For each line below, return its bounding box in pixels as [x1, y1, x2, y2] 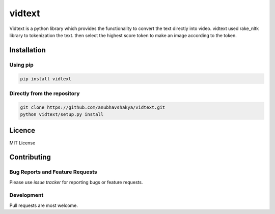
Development [9, 192, 44, 199]
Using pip [9, 61, 34, 68]
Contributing [9, 153, 51, 162]
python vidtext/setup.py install [20, 112, 104, 117]
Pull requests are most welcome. [9, 202, 78, 208]
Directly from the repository [9, 89, 80, 97]
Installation [9, 46, 46, 54]
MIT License [9, 140, 36, 146]
